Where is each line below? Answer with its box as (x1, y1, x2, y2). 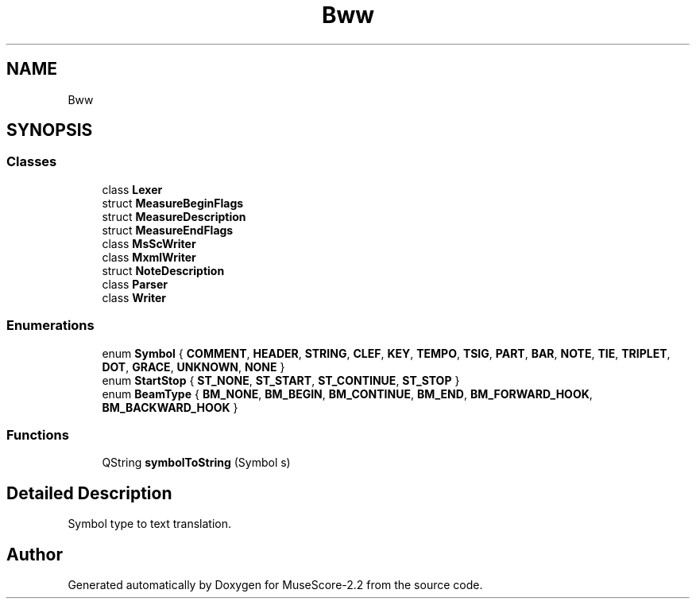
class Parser (102, 277, 168, 291)
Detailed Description (6, 483, 172, 503)
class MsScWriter (102, 236, 196, 250)
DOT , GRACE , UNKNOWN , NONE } (102, 359, 285, 374)
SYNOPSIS (6, 120, 93, 141)
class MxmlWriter (102, 250, 196, 264)
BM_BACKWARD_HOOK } (102, 400, 238, 414)
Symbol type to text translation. (68, 517, 231, 531)
